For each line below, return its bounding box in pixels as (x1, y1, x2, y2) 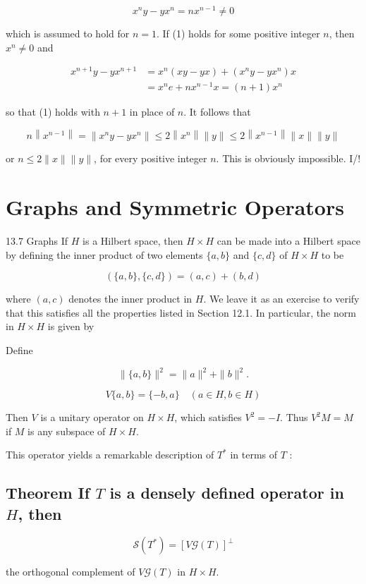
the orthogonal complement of (6, 564, 135, 579)
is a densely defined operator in (109, 482, 344, 504)
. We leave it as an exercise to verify (203, 291, 360, 306)
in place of (129, 104, 175, 119)
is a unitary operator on (40, 410, 144, 424)
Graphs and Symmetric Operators (6, 193, 344, 221)
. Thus (280, 410, 308, 424)
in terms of (230, 447, 278, 462)
